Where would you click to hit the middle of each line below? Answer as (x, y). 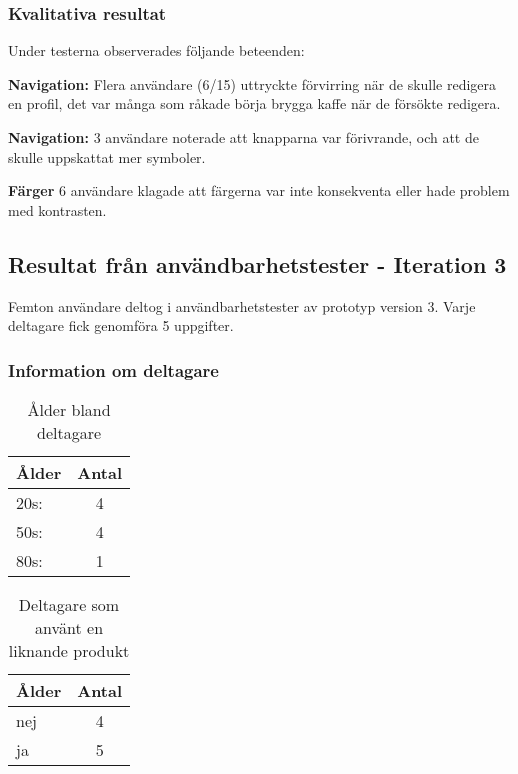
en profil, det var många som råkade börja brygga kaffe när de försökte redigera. (254, 103)
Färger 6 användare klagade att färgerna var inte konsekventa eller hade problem (259, 190)
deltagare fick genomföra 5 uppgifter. (121, 325)
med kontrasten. (57, 209)
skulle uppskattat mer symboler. (107, 156)
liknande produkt (69, 650)
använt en (69, 627)
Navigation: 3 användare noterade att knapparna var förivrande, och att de (243, 137)
